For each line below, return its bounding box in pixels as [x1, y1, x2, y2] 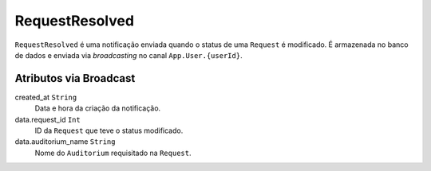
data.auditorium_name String [14, 137, 116, 146]
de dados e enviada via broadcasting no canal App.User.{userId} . [14, 50, 243, 60]
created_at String [14, 92, 77, 102]
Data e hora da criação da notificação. [34, 103, 161, 113]
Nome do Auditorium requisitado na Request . [34, 148, 192, 157]
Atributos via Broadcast [14, 72, 136, 85]
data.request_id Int [14, 115, 81, 124]
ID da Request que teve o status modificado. [34, 126, 184, 135]
